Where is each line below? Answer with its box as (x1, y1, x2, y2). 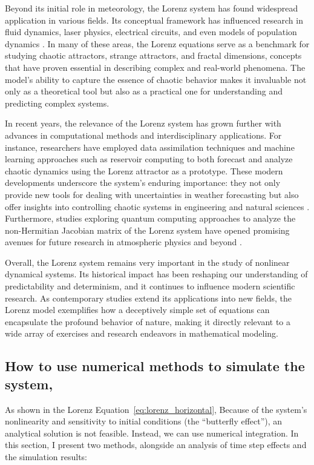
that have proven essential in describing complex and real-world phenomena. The (5, 61, 306, 73)
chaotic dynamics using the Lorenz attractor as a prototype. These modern (5, 164, 283, 177)
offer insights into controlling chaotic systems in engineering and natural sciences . (5, 200, 310, 213)
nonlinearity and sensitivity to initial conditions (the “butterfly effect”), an (5, 415, 283, 427)
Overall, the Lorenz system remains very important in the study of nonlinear (5, 256, 290, 268)
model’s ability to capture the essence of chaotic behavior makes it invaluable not (5, 73, 307, 85)
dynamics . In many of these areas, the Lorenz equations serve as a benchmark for (5, 37, 310, 50)
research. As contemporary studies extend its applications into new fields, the (5, 291, 292, 304)
